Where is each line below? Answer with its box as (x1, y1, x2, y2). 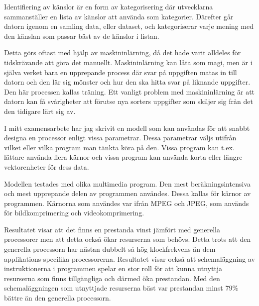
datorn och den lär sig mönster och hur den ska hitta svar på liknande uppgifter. (4, 77, 251, 87)
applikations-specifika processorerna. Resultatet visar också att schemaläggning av (4, 253, 255, 264)
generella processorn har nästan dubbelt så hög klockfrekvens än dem (4, 244, 216, 254)
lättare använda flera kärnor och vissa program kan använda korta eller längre (4, 152, 243, 162)
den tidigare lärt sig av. (4, 105, 76, 116)
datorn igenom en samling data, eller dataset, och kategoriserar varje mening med (4, 21, 254, 31)
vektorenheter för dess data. (4, 161, 89, 172)
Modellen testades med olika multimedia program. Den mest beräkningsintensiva (4, 178, 251, 189)
